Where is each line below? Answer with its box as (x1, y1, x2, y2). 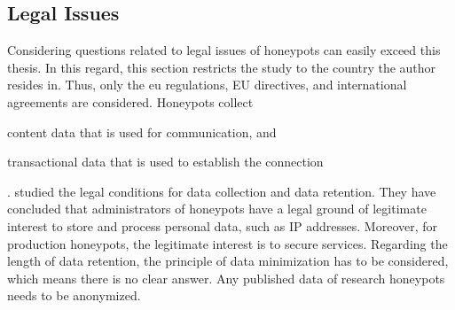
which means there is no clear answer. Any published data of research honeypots (7, 268, 445, 287)
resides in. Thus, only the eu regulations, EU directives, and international (7, 75, 407, 94)
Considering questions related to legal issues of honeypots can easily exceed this (7, 41, 441, 59)
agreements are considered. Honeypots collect (7, 92, 254, 111)
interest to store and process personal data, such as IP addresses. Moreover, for (7, 216, 438, 235)
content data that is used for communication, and (7, 122, 277, 141)
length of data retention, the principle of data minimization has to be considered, (7, 252, 449, 270)
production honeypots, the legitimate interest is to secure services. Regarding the (7, 234, 448, 252)
